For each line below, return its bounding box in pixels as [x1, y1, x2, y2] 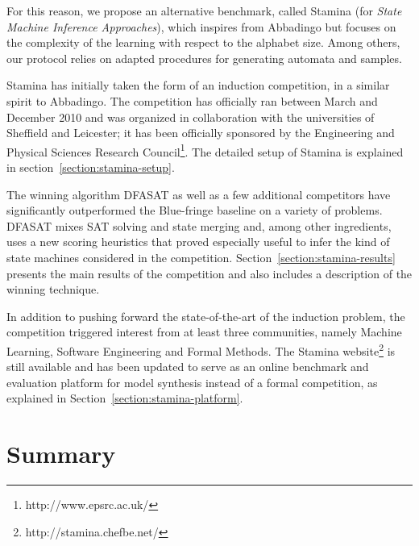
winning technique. [6, 281, 100, 298]
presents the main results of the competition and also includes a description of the [6, 265, 413, 281]
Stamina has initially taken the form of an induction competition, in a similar [6, 77, 390, 94]
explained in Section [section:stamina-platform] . [6, 390, 243, 406]
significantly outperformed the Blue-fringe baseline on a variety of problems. [6, 202, 383, 219]
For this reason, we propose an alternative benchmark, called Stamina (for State [6, 2, 402, 19]
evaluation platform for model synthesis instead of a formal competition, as [6, 373, 378, 390]
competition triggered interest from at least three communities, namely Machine [6, 323, 402, 340]
